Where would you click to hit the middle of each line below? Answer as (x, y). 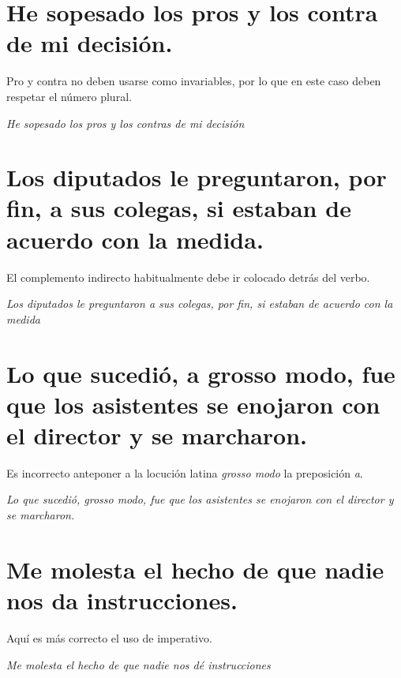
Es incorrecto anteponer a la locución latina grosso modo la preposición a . (185, 472)
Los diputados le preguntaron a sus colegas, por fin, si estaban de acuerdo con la (200, 303)
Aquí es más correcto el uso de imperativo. (109, 637)
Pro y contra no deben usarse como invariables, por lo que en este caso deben (194, 81)
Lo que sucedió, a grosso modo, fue (201, 373)
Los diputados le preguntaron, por (197, 177)
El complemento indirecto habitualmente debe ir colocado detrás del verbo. (188, 277)
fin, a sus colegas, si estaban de (179, 208)
